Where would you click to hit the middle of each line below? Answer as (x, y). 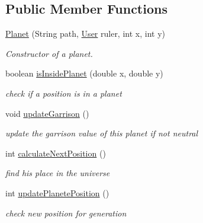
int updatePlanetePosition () (57, 192)
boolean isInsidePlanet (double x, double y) (84, 73)
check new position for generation (66, 213)
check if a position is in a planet (64, 93)
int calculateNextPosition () (56, 153)
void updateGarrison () (47, 113)
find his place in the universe (58, 173)
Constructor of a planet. (49, 53)
